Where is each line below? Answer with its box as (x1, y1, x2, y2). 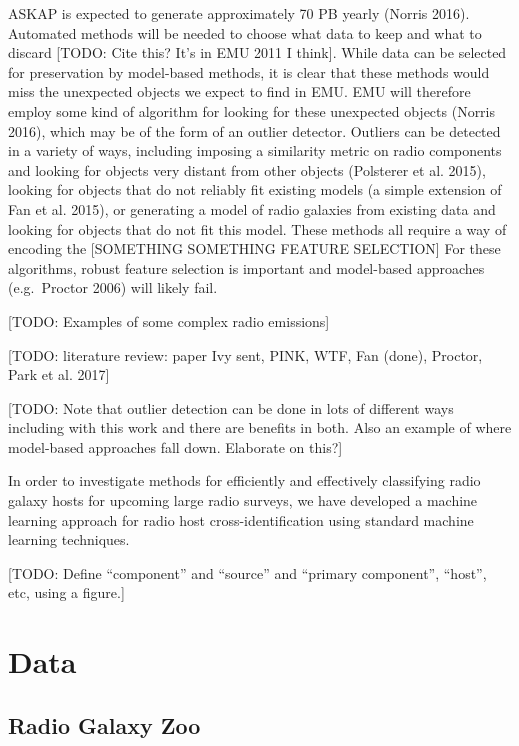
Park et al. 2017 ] (8, 364, 110, 385)
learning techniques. (8, 529, 130, 550)
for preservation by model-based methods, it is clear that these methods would (8, 61, 490, 82)
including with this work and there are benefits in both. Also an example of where (8, 417, 512, 438)
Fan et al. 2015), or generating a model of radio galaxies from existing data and (8, 198, 496, 219)
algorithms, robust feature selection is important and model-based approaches (8, 257, 485, 278)
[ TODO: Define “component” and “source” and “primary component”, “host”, (8, 562, 487, 583)
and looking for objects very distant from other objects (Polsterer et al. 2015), (8, 159, 486, 180)
